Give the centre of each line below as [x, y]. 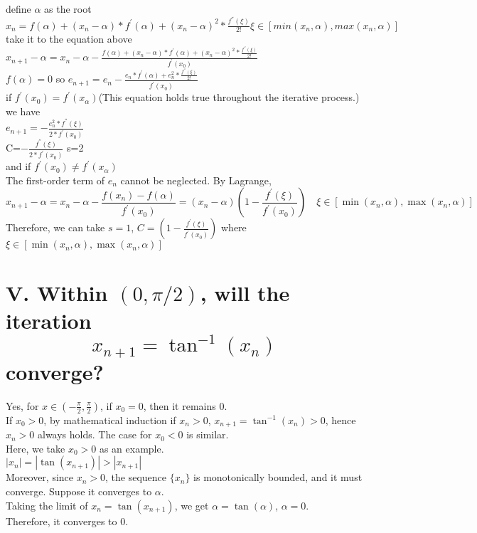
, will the [245, 292]
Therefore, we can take [55, 227]
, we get [192, 505]
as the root [68, 9]
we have [23, 111]
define [18, 9]
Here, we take [36, 448]
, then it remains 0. [185, 405]
